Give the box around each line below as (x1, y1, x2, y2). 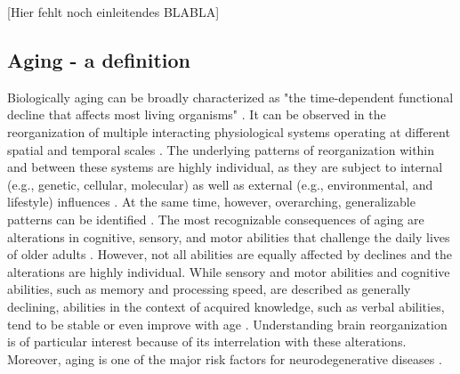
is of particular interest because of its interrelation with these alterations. (7, 332, 407, 351)
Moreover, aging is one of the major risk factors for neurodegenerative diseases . (7, 349, 442, 368)
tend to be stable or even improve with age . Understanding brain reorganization (7, 314, 448, 333)
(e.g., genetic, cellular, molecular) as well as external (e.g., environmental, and (7, 175, 433, 193)
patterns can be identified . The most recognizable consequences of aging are (7, 209, 424, 228)
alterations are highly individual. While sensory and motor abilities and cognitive (7, 262, 450, 280)
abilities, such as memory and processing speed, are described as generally (7, 280, 411, 298)
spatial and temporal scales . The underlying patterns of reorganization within (7, 140, 435, 159)
